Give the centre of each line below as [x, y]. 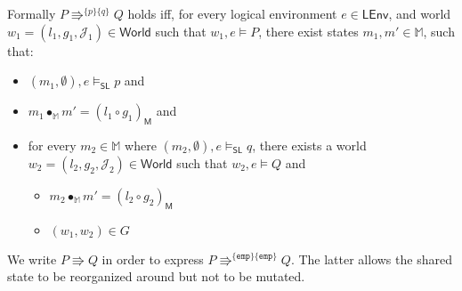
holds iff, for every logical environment [232, 13]
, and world [420, 13]
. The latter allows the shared [371, 259]
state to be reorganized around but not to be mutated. [156, 276]
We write [32, 259]
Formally [32, 13]
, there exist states [308, 31]
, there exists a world [309, 145]
